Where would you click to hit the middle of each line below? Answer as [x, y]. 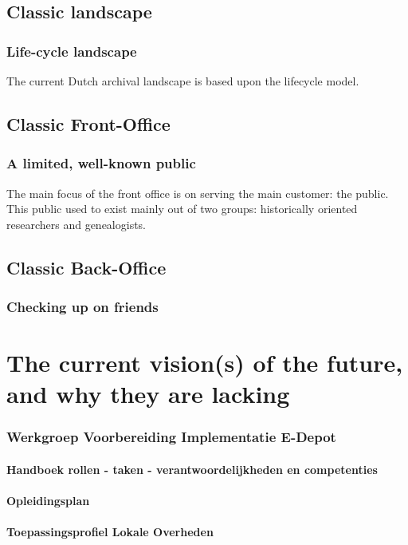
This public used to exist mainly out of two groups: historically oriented [182, 209]
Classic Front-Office [88, 123]
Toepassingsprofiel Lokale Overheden [110, 532]
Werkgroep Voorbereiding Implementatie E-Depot [171, 437]
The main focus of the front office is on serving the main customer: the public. [198, 193]
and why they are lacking [148, 394]
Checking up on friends [82, 307]
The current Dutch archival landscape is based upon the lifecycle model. [183, 81]
